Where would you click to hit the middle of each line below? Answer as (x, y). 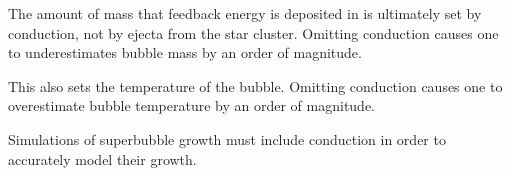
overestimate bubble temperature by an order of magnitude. (192, 105)
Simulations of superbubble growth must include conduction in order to (227, 138)
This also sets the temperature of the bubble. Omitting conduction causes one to (255, 85)
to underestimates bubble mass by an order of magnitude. (185, 52)
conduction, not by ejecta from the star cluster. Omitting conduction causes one (253, 32)
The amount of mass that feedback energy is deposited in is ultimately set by (245, 13)
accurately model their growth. (102, 158)
